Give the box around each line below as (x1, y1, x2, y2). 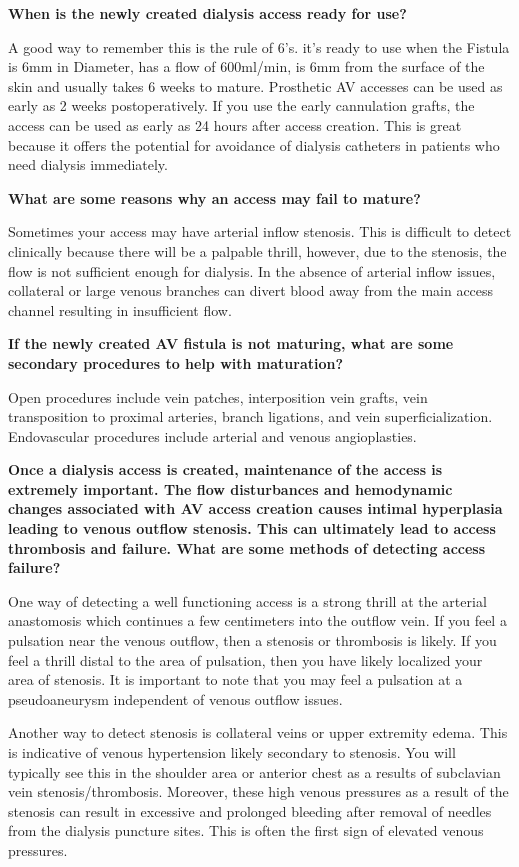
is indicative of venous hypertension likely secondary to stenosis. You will (8, 742, 456, 762)
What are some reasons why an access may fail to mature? (8, 187, 421, 208)
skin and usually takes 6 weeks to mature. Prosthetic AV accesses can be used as (8, 75, 503, 96)
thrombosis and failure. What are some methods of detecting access (8, 537, 486, 558)
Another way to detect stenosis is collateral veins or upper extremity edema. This (8, 722, 508, 743)
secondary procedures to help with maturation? (8, 352, 344, 373)
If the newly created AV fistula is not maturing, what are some (8, 333, 454, 354)
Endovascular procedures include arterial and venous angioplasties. (8, 425, 417, 446)
